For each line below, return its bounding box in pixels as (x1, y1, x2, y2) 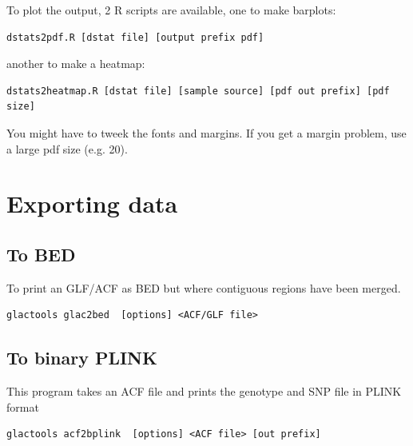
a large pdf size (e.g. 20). (6, 140, 128, 157)
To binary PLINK (6, 345, 157, 370)
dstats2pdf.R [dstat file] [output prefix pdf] (6, 31, 264, 43)
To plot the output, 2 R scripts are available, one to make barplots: (6, 2, 336, 18)
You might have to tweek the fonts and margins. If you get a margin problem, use (6, 124, 407, 141)
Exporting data (6, 187, 178, 220)
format (6, 398, 39, 415)
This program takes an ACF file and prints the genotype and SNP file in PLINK (6, 383, 402, 400)
